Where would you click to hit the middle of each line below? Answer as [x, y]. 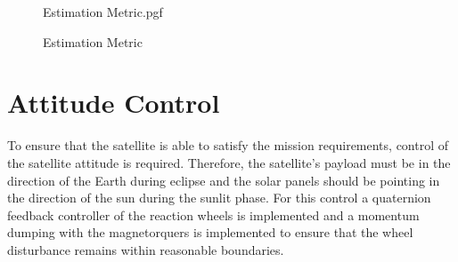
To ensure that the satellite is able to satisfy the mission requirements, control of [228, 145]
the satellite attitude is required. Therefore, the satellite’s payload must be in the [229, 162]
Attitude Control [114, 103]
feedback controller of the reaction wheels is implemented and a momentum [213, 214]
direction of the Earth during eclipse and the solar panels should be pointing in [224, 180]
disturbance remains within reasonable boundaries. [146, 249]
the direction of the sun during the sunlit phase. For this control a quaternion [219, 198]
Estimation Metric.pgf [103, 12]
